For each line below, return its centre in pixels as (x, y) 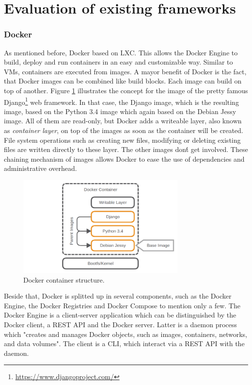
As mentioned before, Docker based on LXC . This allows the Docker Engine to (121, 52)
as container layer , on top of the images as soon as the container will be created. (124, 130)
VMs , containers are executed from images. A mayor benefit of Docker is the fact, (125, 71)
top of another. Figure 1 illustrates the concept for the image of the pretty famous (126, 90)
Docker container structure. (64, 279)
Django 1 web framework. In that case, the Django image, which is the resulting (121, 101)
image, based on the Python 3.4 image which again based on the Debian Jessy (120, 111)
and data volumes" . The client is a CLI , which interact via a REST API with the (124, 343)
